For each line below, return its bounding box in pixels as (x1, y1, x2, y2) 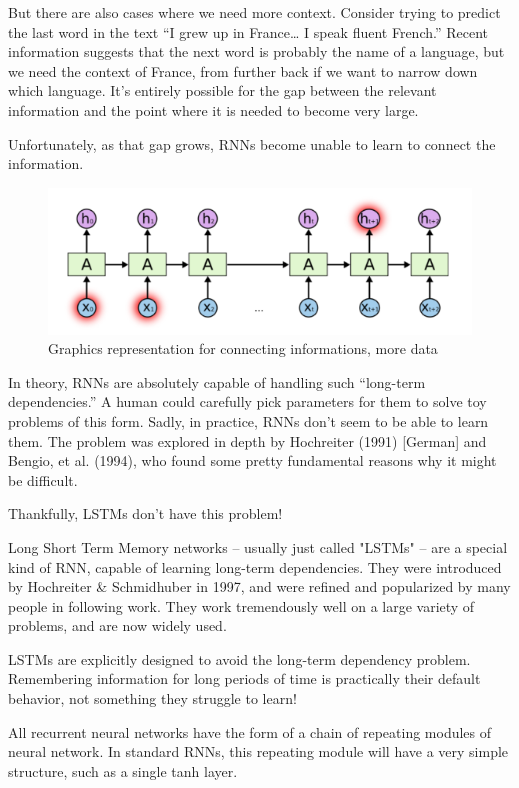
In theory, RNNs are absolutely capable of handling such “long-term (8, 371, 426, 392)
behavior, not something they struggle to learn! (8, 688, 297, 709)
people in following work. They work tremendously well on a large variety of (8, 595, 475, 616)
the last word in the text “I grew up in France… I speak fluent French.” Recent (8, 21, 489, 42)
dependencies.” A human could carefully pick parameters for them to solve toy (8, 391, 487, 412)
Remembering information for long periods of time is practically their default (8, 668, 481, 689)
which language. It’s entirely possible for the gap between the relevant (8, 80, 437, 101)
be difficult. (8, 469, 78, 490)
